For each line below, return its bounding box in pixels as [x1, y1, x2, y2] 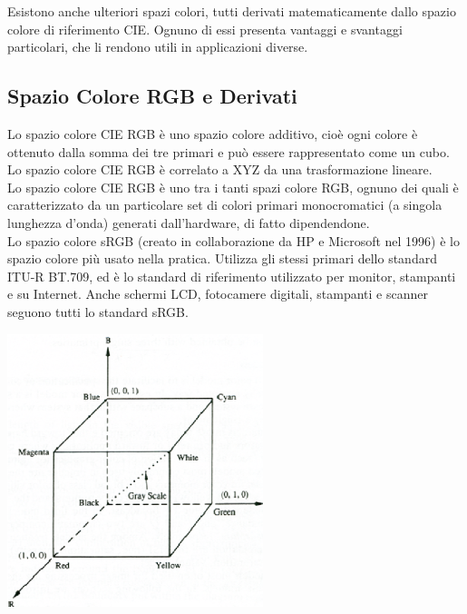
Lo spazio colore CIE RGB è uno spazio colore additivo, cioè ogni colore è [7, 124, 418, 143]
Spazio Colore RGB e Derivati [7, 82, 297, 110]
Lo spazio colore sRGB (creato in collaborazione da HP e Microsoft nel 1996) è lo [7, 231, 460, 250]
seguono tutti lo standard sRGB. [7, 302, 189, 321]
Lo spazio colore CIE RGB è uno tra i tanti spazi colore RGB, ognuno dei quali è [7, 177, 459, 196]
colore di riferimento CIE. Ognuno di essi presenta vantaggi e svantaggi [7, 19, 403, 38]
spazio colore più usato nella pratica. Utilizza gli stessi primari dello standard [7, 249, 437, 268]
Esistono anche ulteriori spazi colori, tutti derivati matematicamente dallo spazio [7, 2, 456, 20]
